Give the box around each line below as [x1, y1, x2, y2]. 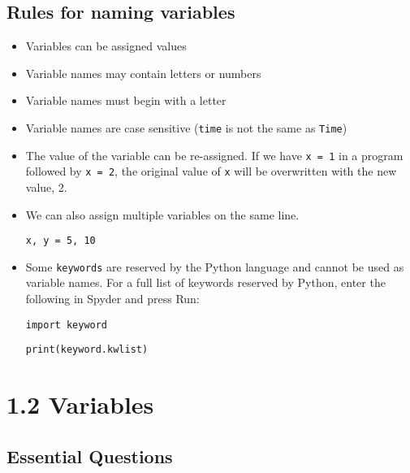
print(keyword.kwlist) [25, 344, 149, 356]
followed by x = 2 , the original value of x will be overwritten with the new [25, 163, 397, 180]
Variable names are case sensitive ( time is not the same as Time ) [25, 119, 347, 136]
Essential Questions [6, 443, 173, 468]
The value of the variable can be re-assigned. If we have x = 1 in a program [25, 146, 404, 163]
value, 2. [25, 178, 67, 195]
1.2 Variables [6, 388, 154, 421]
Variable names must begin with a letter [25, 92, 227, 109]
